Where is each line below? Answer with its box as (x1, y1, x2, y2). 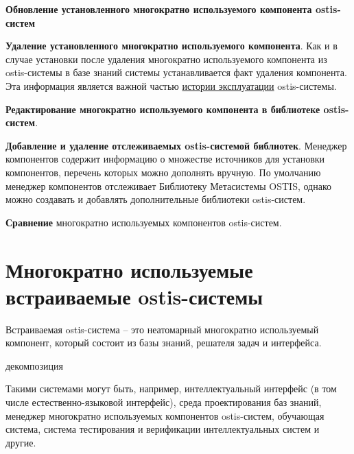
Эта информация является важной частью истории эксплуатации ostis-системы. (5, 78, 337, 93)
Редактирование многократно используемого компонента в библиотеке (5, 101, 320, 116)
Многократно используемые (5, 255, 253, 283)
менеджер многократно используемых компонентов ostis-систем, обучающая (5, 408, 324, 422)
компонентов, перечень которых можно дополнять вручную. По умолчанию (5, 165, 321, 179)
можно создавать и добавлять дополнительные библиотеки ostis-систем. (5, 192, 306, 206)
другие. (5, 435, 36, 449)
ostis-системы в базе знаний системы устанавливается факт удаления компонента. (5, 65, 347, 80)
